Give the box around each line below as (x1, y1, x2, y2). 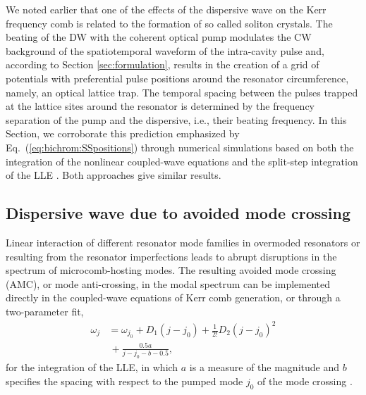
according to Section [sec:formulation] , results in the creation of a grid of (6, 57, 319, 72)
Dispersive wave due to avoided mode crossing (6, 202, 351, 224)
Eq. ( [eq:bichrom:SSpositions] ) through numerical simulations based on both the (6, 139, 354, 154)
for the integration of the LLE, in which (6, 360, 178, 375)
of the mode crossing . (257, 373, 353, 388)
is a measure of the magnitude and (189, 360, 339, 375)
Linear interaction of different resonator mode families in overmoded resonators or (6, 234, 360, 249)
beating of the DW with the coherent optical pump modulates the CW (6, 30, 312, 44)
